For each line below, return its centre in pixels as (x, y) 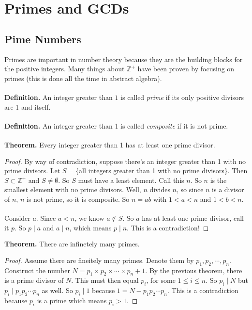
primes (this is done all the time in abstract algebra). (83, 78)
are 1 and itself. (28, 106)
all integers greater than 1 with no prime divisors (152, 171)
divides (160, 189)
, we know (89, 218)
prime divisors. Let (32, 171)
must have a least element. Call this (131, 180)
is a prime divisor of (34, 280)
